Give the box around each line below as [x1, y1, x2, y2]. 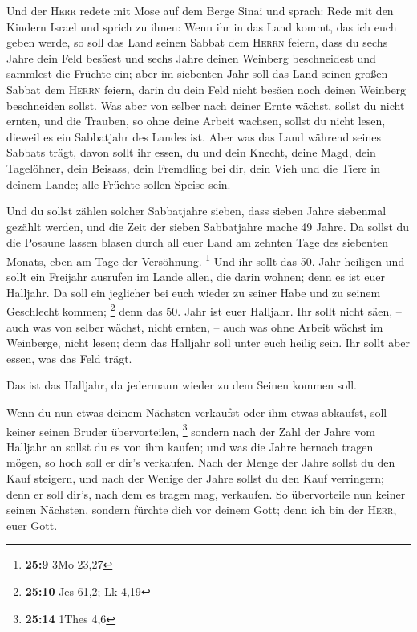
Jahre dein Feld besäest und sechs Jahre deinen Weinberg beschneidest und [6, 49, 376, 66]
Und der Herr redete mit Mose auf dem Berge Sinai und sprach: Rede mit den [6, 2, 394, 18]
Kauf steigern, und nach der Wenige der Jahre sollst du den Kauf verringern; [6, 470, 384, 486]
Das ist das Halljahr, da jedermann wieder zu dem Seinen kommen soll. [6, 377, 357, 393]
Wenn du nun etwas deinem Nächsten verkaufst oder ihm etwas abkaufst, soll [6, 403, 387, 420]
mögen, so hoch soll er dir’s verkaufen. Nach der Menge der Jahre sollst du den [6, 454, 395, 471]
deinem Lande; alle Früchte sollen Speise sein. [6, 175, 231, 192]
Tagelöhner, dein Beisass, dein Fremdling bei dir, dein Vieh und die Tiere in [6, 159, 380, 176]
